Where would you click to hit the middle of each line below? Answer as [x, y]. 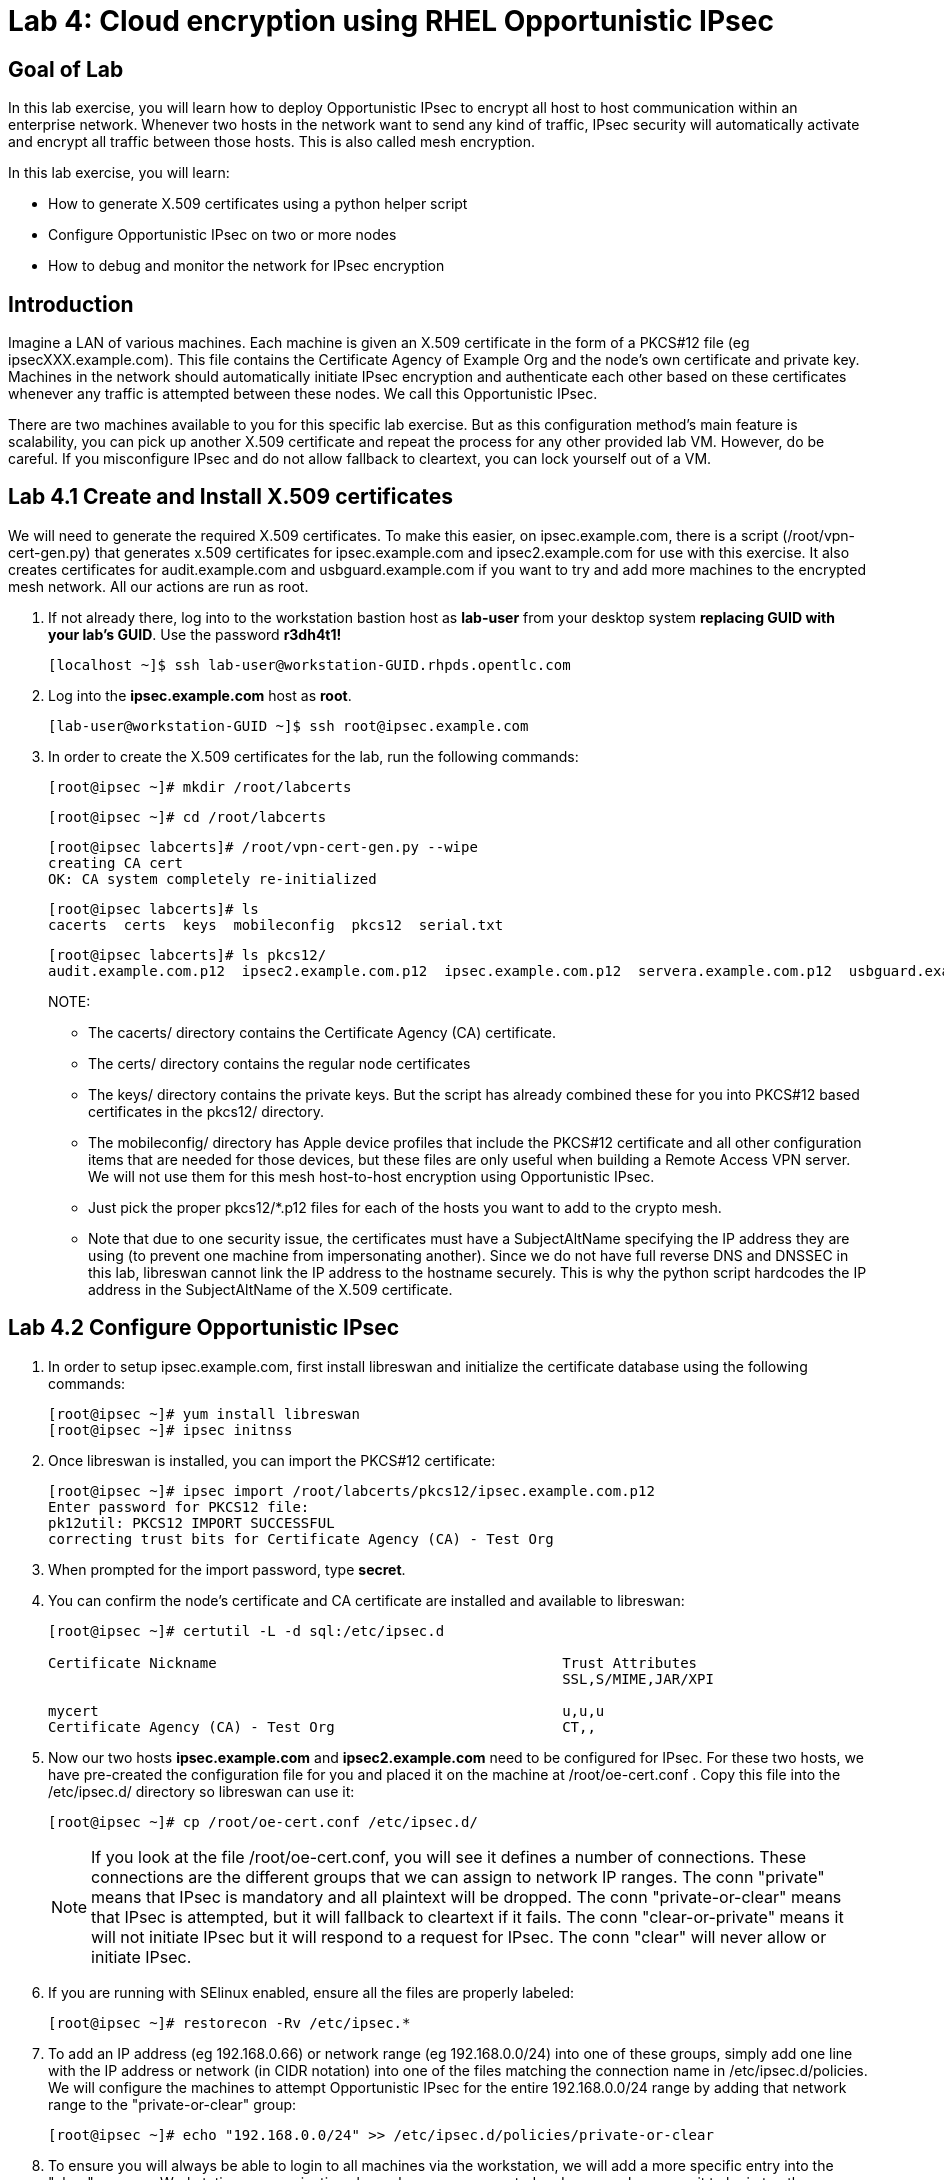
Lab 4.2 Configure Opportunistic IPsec [204, 1328]
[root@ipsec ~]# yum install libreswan [204, 1413]
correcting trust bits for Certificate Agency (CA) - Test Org [301, 1538]
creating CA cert [115, 862]
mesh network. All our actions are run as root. [158, 586]
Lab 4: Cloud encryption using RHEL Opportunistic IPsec [391, 21]
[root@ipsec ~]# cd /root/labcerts [187, 816]
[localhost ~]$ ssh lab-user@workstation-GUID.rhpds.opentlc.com [309, 664]
